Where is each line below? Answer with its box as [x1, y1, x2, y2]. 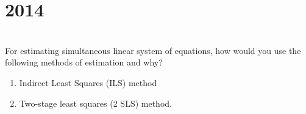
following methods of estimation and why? [5, 56, 163, 69]
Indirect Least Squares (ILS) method [19, 76, 157, 89]
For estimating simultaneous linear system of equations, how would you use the [5, 44, 301, 56]
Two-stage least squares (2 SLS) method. [19, 96, 172, 109]
